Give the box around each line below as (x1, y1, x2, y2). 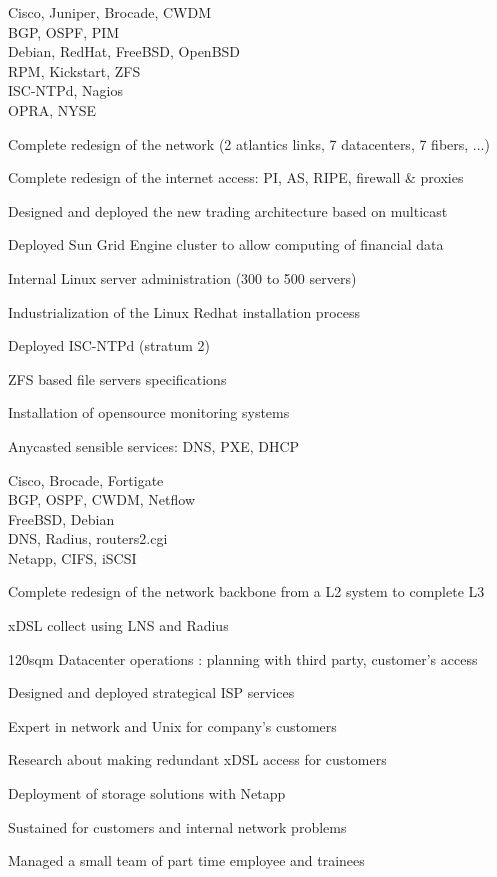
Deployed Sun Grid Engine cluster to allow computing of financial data (8, 234, 444, 255)
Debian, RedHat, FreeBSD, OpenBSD (8, 41, 241, 62)
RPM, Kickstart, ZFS (8, 60, 141, 81)
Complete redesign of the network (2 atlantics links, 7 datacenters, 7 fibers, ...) (8, 133, 490, 154)
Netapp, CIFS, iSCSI (8, 547, 137, 568)
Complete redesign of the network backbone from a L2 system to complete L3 (8, 581, 485, 602)
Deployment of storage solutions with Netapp (8, 783, 286, 804)
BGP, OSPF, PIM (8, 21, 120, 42)
